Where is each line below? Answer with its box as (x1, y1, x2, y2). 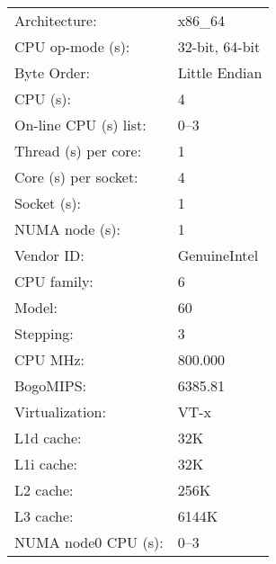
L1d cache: (14, 427, 82, 448)
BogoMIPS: (14, 375, 87, 396)
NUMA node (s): (14, 219, 120, 239)
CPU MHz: (14, 349, 85, 370)
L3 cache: (14, 506, 74, 526)
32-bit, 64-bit (177, 36, 261, 57)
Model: (14, 297, 58, 318)
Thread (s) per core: (14, 140, 142, 161)
